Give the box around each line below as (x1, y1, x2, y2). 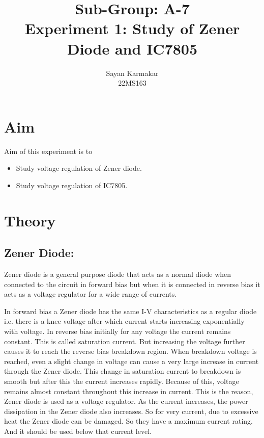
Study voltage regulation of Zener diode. (16, 163, 142, 173)
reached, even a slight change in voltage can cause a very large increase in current (4, 355, 259, 366)
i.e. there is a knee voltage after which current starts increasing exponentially (4, 316, 245, 326)
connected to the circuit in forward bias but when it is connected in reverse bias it (4, 278, 260, 289)
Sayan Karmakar (106, 67, 159, 78)
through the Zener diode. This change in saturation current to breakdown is (4, 366, 241, 376)
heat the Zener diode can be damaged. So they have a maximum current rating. (4, 416, 253, 426)
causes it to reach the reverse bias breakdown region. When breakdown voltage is (4, 346, 257, 356)
